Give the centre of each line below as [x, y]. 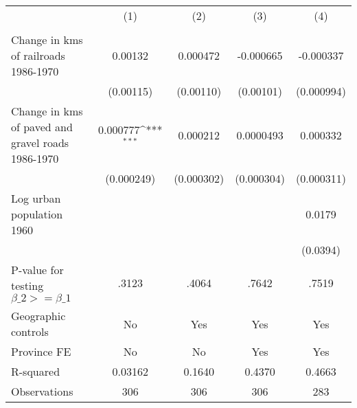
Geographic [38, 316]
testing [27, 285]
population [37, 214]
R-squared [36, 371]
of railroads [38, 55]
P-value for [37, 270]
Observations [42, 391]
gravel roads [40, 143]
